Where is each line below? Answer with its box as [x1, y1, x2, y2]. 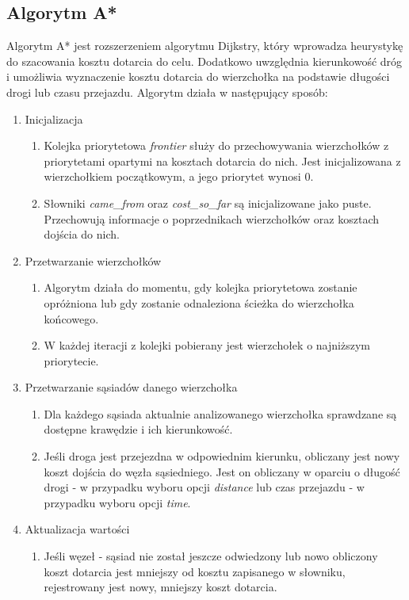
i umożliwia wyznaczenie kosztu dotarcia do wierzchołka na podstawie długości [6, 68, 390, 85]
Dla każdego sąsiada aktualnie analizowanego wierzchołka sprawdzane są [44, 405, 397, 422]
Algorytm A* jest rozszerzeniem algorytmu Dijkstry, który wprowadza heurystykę [6, 37, 403, 54]
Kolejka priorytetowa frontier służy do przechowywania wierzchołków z [44, 137, 389, 154]
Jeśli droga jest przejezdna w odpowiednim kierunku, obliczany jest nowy [44, 448, 400, 464]
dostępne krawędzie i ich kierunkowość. [44, 421, 233, 438]
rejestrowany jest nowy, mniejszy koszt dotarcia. [44, 579, 277, 595]
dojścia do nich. [44, 226, 120, 243]
